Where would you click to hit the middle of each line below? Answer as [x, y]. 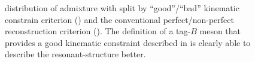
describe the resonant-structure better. [75, 54]
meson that [220, 31]
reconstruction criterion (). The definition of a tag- [98, 31]
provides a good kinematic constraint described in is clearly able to [128, 42]
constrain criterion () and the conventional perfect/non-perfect [119, 19]
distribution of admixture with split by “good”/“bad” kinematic [122, 8]
